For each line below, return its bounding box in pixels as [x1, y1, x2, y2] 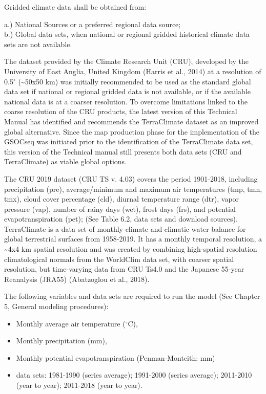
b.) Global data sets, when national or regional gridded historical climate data [4, 29, 250, 39]
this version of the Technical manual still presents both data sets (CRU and [4, 146, 242, 157]
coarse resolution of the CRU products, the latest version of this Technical [4, 106, 237, 117]
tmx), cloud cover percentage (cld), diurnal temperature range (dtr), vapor [4, 193, 239, 204]
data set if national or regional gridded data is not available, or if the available [4, 86, 251, 97]
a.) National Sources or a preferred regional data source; [4, 18, 181, 29]
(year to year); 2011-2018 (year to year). [16, 380, 142, 390]
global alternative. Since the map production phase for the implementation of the [4, 126, 260, 137]
